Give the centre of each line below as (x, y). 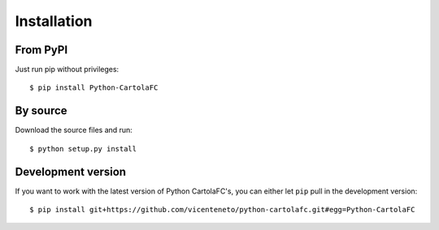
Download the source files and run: (74, 130)
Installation (54, 21)
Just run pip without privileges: (67, 70)
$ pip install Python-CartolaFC (94, 88)
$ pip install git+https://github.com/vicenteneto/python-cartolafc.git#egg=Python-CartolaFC (222, 210)
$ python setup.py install (83, 149)
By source (41, 111)
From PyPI (41, 50)
